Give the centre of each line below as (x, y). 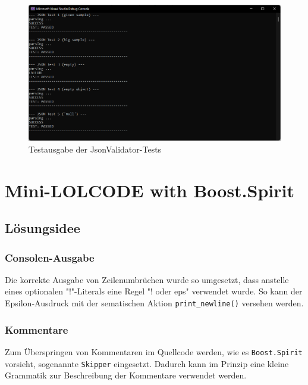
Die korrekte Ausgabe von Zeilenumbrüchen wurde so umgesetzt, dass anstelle (147, 279)
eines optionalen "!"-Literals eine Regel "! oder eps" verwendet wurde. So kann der (154, 291)
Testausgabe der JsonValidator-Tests (95, 149)
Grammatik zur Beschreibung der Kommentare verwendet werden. (126, 375)
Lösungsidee (43, 228)
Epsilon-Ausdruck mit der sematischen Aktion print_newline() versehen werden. (154, 302)
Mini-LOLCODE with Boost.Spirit (150, 190)
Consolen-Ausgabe (50, 257)
